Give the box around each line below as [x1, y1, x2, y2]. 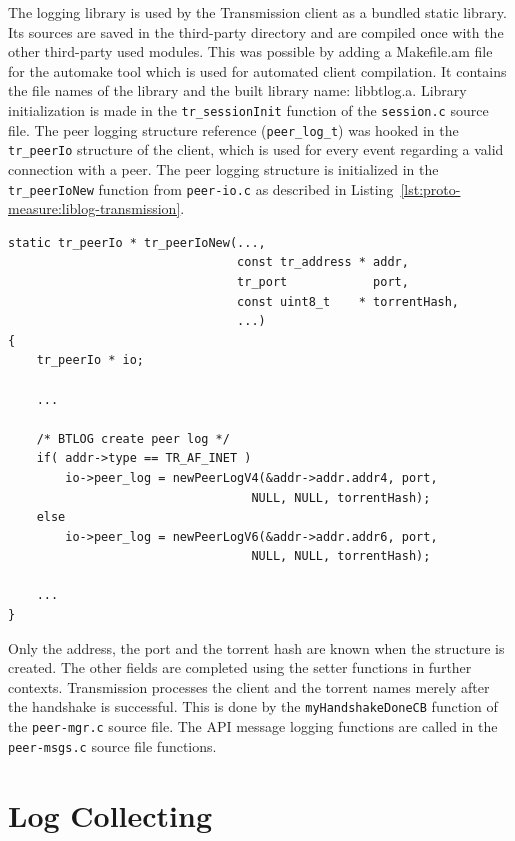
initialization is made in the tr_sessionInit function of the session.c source [8, 99, 489, 120]
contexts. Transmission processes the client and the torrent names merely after [8, 676, 490, 697]
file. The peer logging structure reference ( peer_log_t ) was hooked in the [8, 119, 459, 140]
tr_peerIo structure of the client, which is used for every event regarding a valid [8, 139, 504, 160]
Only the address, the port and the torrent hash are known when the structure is [8, 637, 505, 658]
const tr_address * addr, [237, 255, 409, 270]
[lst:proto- [400, 178, 461, 199]
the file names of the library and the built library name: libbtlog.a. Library [8, 80, 467, 101]
